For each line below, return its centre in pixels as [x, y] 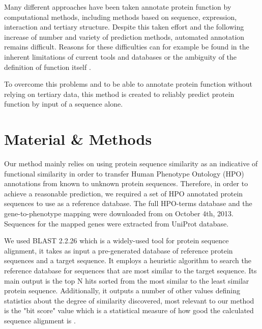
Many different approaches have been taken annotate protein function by [118, 7]
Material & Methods [78, 139]
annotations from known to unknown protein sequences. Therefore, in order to [126, 183]
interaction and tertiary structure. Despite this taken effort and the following [124, 27]
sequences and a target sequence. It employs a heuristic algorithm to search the [128, 260]
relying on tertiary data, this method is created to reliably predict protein [119, 94]
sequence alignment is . [40, 320]
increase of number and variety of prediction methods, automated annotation [124, 36]
